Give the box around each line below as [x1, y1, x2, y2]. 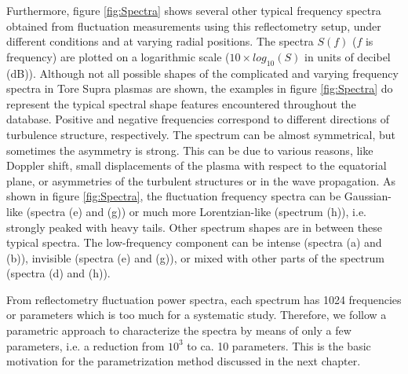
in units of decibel [304, 48, 391, 64]
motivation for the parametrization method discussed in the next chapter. [6, 353, 361, 369]
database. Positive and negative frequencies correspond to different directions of [6, 111, 390, 127]
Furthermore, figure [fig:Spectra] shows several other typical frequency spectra [6, 2, 381, 18]
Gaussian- [344, 188, 392, 204]
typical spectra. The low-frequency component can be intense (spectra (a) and [6, 234, 382, 251]
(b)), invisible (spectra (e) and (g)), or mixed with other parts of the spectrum [6, 249, 384, 266]
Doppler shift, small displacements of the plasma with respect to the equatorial [6, 157, 387, 174]
